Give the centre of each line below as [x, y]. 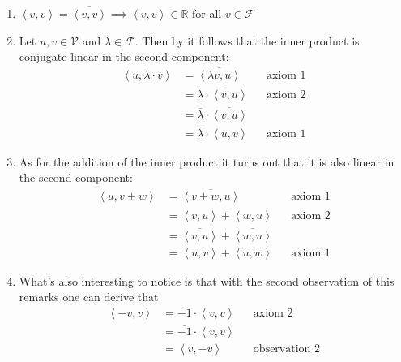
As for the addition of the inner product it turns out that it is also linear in [207, 161]
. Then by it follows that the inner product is [247, 40]
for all [207, 13]
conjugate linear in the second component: [124, 56]
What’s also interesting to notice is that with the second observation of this [207, 280]
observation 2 [287, 349]
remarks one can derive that [89, 297]
